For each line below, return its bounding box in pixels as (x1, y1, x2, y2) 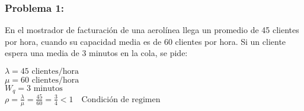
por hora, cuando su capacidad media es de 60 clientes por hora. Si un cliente (5, 35, 286, 47)
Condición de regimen (81, 95, 161, 104)
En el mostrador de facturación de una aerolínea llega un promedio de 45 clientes (5, 24, 299, 36)
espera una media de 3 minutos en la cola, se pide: (5, 47, 188, 59)
